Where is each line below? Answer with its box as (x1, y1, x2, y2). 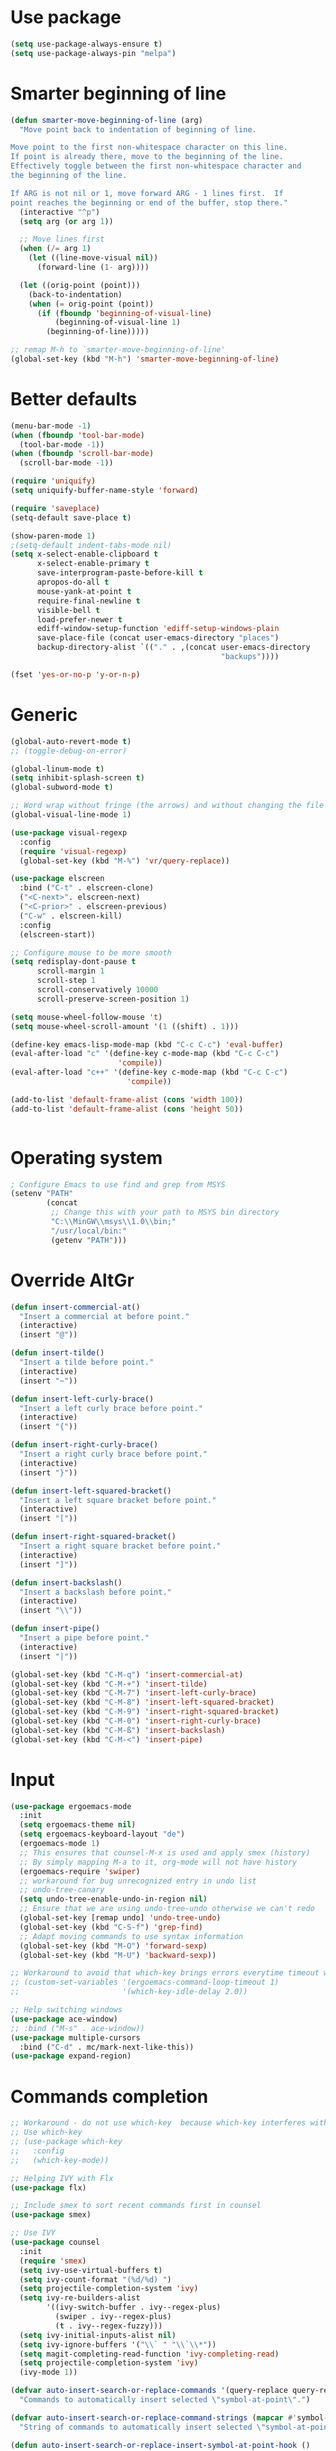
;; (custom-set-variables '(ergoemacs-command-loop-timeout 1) (10, 1977, 280, 1988)
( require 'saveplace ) (10, 503, 101, 513)
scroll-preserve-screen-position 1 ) (36, 994, 190, 1004)
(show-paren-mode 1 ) (10, 531, 97, 541)
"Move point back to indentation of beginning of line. (19, 124, 257, 135)
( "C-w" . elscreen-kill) (19, 911, 123, 921)
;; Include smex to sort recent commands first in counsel (10, 2201, 262, 2211)
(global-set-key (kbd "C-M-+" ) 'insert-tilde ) (10, 1679, 208, 1689)
